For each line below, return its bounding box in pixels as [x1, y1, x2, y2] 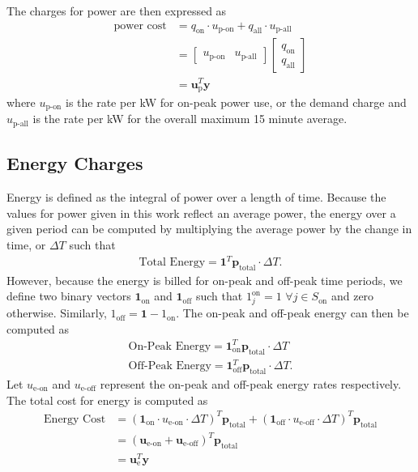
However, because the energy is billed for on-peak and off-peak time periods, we [6, 271, 403, 288]
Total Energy [139, 257, 206, 269]
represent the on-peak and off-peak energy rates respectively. [100, 376, 402, 392]
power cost [113, 19, 167, 32]
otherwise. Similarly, [6, 304, 107, 321]
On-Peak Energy [128, 340, 211, 352]
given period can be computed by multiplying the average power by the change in [6, 220, 412, 237]
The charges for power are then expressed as [6, 2, 227, 19]
